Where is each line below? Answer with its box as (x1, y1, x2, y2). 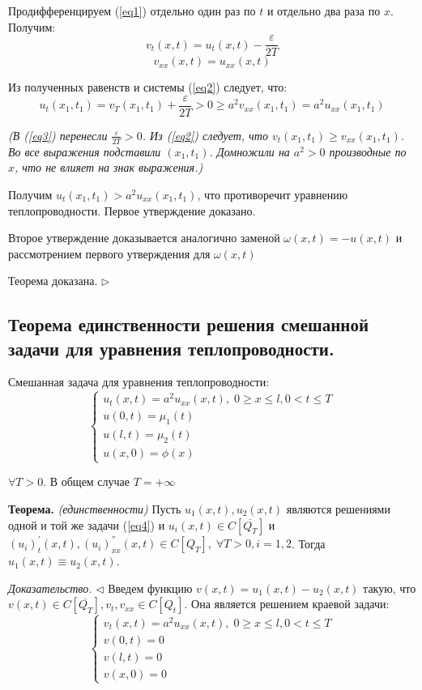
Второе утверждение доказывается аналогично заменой (8, 229, 280, 246)
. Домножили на (209, 143, 290, 160)
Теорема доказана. (8, 272, 98, 289)
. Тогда (292, 535, 326, 552)
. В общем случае (43, 473, 130, 490)
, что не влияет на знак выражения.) (15, 159, 203, 176)
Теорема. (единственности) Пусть (8, 500, 181, 517)
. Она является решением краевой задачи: (184, 595, 390, 612)
